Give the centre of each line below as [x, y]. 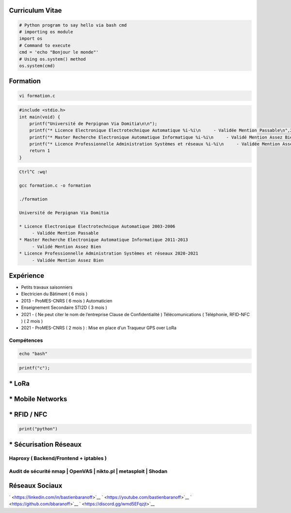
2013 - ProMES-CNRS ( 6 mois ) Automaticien [67, 301]
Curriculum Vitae [35, 10]
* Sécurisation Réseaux [45, 444]
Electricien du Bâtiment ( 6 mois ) [54, 294]
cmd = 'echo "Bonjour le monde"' [59, 52]
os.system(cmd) [37, 66]
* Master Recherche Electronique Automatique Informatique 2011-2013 [104, 240]
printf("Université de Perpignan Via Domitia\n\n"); [93, 123]
